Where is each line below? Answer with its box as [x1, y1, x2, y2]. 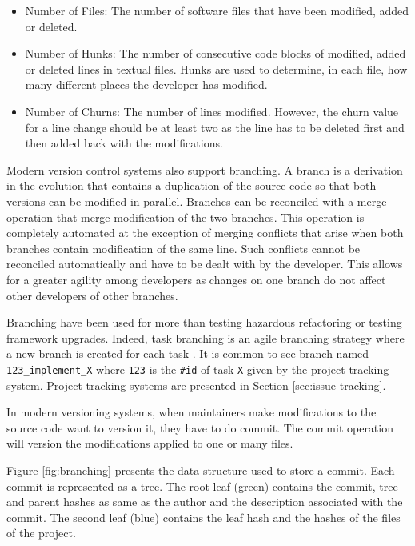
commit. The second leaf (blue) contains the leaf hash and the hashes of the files [6, 508, 401, 525]
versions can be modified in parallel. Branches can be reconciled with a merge [6, 192, 387, 209]
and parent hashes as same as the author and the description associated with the [6, 493, 403, 510]
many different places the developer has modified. [25, 76, 268, 93]
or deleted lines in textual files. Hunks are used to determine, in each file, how [25, 60, 408, 77]
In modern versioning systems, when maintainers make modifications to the [6, 403, 377, 420]
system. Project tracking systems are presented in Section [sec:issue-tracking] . [6, 376, 386, 393]
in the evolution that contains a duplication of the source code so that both [6, 177, 377, 194]
